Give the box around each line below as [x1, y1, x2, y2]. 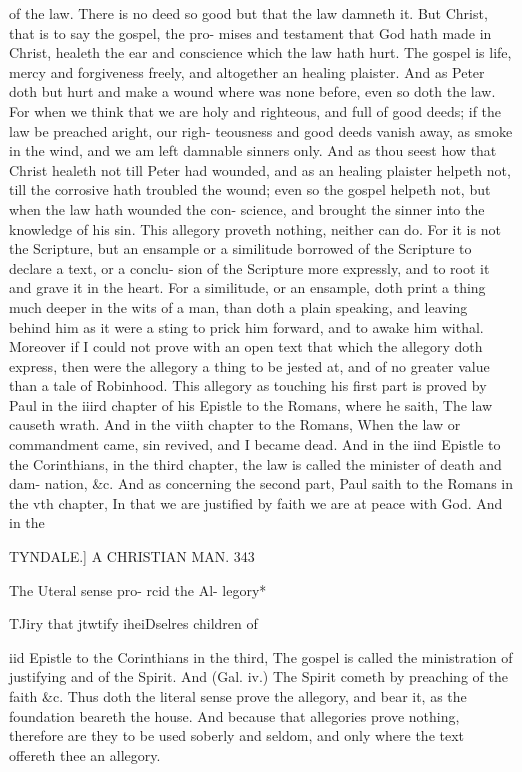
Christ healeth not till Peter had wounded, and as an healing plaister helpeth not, [9, 159, 511, 180]
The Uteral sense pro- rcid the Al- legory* [9, 579, 267, 600]
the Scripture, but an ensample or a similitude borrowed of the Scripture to [9, 238, 472, 259]
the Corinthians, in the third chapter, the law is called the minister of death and [9, 453, 502, 474]
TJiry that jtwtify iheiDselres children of [9, 613, 258, 634]
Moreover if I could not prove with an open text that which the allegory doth [9, 336, 483, 357]
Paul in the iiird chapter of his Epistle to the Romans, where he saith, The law [9, 394, 493, 415]
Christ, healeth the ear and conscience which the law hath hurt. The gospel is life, [9, 42, 512, 63]
